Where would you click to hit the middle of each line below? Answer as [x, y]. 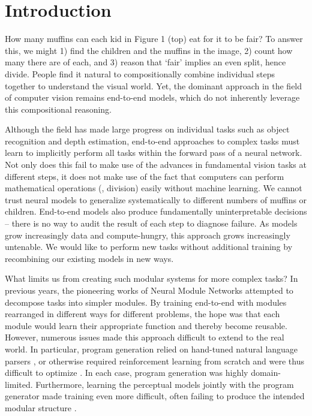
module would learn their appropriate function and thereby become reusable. [146, 325]
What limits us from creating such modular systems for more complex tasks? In [151, 278]
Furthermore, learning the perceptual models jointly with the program [165, 384]
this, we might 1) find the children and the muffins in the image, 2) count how [149, 50]
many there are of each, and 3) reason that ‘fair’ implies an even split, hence [145, 62]
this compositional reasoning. [58, 109]
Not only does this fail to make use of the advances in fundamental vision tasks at [156, 165]
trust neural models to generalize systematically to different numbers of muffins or [156, 199]
